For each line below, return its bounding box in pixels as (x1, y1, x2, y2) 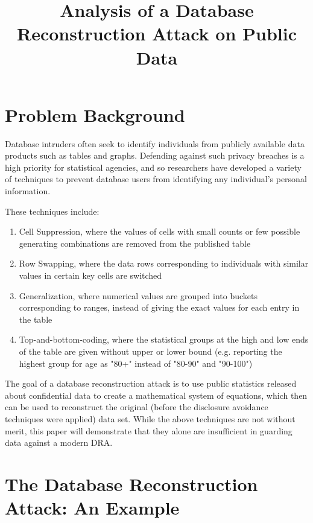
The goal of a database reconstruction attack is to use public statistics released (5, 377, 297, 390)
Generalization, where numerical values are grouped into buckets (19, 289, 258, 302)
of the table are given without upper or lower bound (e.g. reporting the (19, 345, 282, 357)
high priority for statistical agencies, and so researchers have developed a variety (5, 160, 302, 173)
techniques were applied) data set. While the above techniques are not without (5, 412, 296, 425)
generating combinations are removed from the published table (19, 236, 251, 249)
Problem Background (5, 102, 185, 127)
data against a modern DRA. (5, 436, 113, 449)
